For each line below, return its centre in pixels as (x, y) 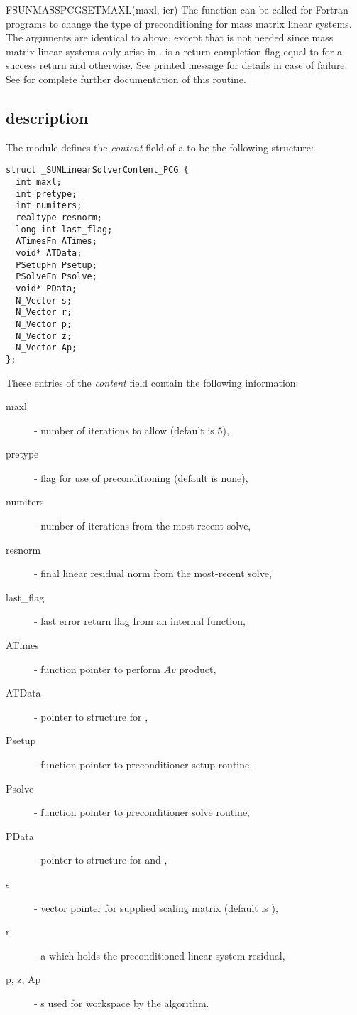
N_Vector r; (44, 312)
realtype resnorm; (59, 217)
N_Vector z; (44, 336)
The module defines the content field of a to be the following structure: (160, 147)
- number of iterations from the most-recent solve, (143, 526)
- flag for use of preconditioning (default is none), (141, 477)
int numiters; (49, 206)
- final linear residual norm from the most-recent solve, (153, 573)
